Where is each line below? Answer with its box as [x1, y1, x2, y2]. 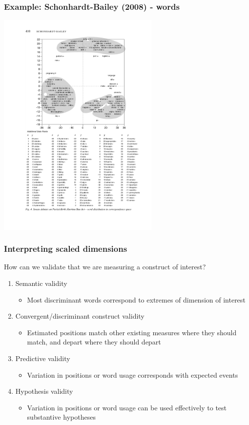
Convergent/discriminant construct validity [15, 311, 145, 321]
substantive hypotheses [27, 412, 96, 422]
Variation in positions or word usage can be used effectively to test [27, 402, 227, 412]
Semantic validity [15, 278, 67, 288]
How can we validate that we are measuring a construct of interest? [4, 262, 206, 272]
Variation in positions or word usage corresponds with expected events [27, 369, 238, 380]
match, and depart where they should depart [27, 337, 161, 347]
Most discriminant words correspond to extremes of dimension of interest [27, 294, 246, 304]
